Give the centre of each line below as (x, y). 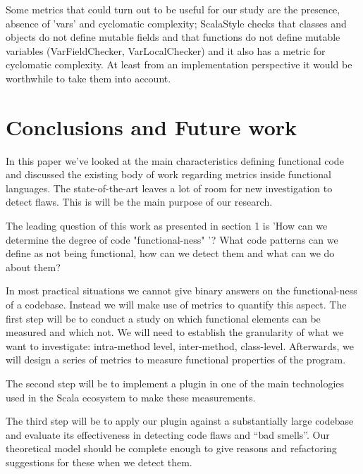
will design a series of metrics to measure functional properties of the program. (176, 360)
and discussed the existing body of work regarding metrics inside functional (168, 174)
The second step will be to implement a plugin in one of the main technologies (175, 383)
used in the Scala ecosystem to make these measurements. (131, 397)
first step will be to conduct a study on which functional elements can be (163, 318)
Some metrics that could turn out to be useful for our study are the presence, (173, 9)
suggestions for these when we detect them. (99, 462)
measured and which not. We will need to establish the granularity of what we (175, 332)
